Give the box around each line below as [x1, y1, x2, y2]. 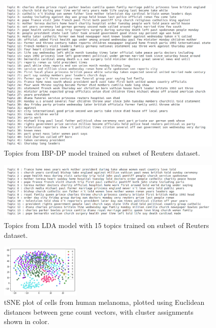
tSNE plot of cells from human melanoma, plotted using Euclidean [4, 297, 205, 307]
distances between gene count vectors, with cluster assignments [4, 306, 193, 317]
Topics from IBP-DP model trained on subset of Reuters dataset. [4, 148, 200, 158]
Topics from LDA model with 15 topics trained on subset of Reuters [4, 220, 209, 230]
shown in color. [4, 316, 50, 327]
